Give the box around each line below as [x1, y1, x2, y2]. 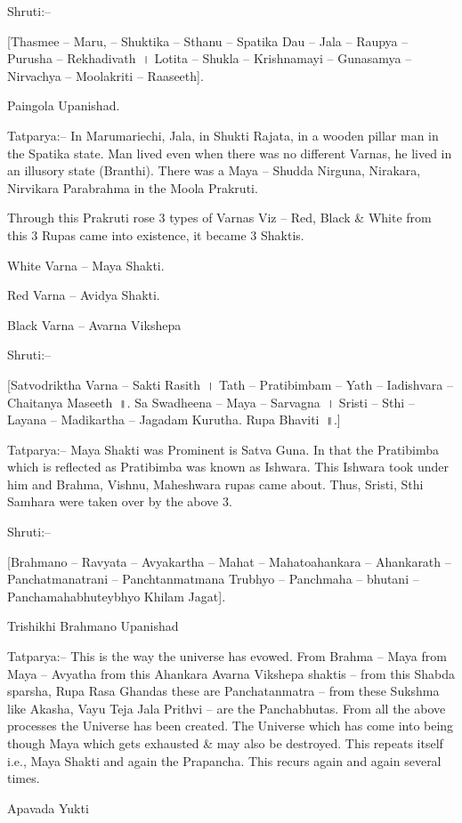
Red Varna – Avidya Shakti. [7, 286, 160, 304]
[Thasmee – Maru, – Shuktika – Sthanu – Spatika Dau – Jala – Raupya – [7, 31, 409, 50]
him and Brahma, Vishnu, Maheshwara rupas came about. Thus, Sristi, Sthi [7, 474, 424, 493]
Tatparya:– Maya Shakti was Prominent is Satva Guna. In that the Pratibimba [7, 440, 439, 458]
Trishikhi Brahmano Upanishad [7, 617, 179, 635]
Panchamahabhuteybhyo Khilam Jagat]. [7, 586, 226, 605]
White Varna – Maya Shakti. [7, 255, 165, 274]
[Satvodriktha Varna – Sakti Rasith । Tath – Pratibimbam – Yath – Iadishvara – [7, 375, 453, 393]
